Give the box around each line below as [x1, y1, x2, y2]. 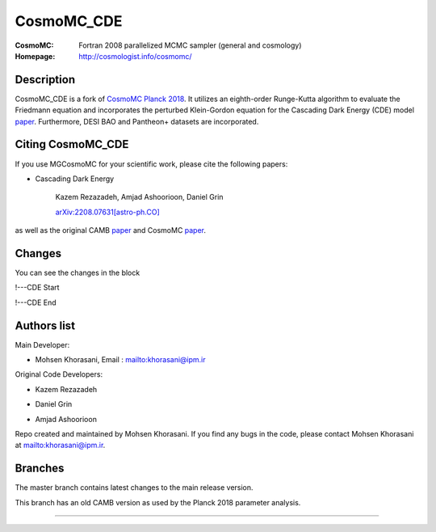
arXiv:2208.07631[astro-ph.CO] [55, 207, 161, 217]
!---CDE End [15, 298, 57, 307]
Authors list [15, 319, 76, 332]
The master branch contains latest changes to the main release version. [15, 483, 254, 492]
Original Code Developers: [15, 369, 103, 379]
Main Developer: [15, 340, 70, 349]
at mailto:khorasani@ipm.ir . [15, 441, 106, 450]
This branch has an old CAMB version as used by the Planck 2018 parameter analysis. [15, 497, 301, 507]
